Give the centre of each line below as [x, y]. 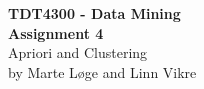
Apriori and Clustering [78, 52]
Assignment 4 [56, 32]
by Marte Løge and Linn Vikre [102, 71]
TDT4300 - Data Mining [94, 13]
